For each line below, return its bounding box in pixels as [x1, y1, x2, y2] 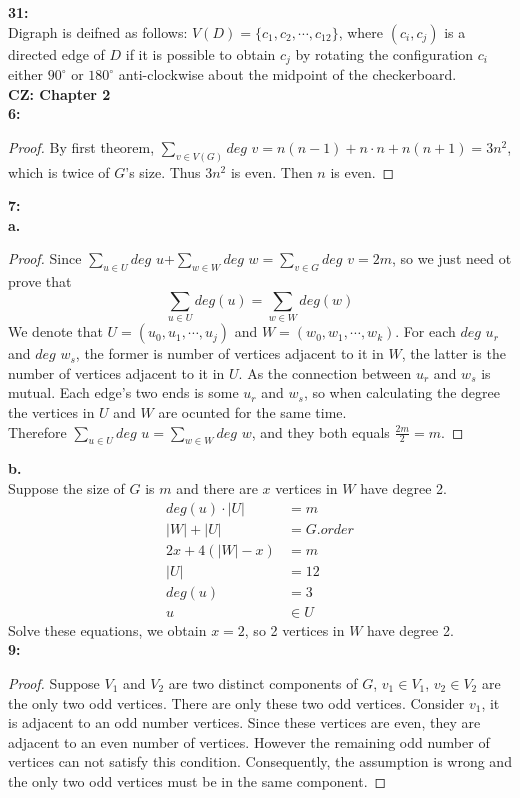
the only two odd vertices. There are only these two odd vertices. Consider [8, 692, 465, 713]
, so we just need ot [391, 248, 512, 269]
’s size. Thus [125, 161, 201, 182]
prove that [8, 271, 72, 292]
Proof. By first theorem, [8, 136, 155, 157]
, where [338, 21, 384, 42]
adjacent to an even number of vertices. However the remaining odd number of [8, 731, 490, 752]
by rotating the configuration [295, 43, 474, 64]
